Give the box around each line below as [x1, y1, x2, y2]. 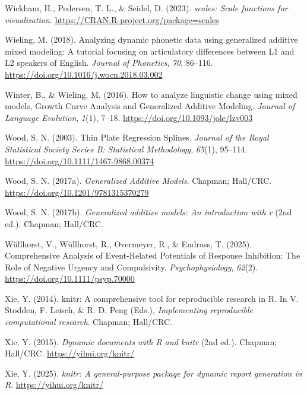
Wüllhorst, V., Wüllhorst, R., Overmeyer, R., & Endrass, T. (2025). [5, 237, 252, 250]
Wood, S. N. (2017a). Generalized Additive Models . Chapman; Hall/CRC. [5, 174, 272, 187]
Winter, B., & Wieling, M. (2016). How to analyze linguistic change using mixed [5, 88, 297, 100]
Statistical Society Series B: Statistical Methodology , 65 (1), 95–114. [5, 142, 248, 155]
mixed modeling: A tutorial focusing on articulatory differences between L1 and [5, 44, 295, 57]
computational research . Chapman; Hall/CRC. [5, 316, 173, 328]
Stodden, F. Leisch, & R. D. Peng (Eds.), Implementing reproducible [5, 304, 253, 316]
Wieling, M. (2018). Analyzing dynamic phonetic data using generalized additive [5, 33, 298, 46]
